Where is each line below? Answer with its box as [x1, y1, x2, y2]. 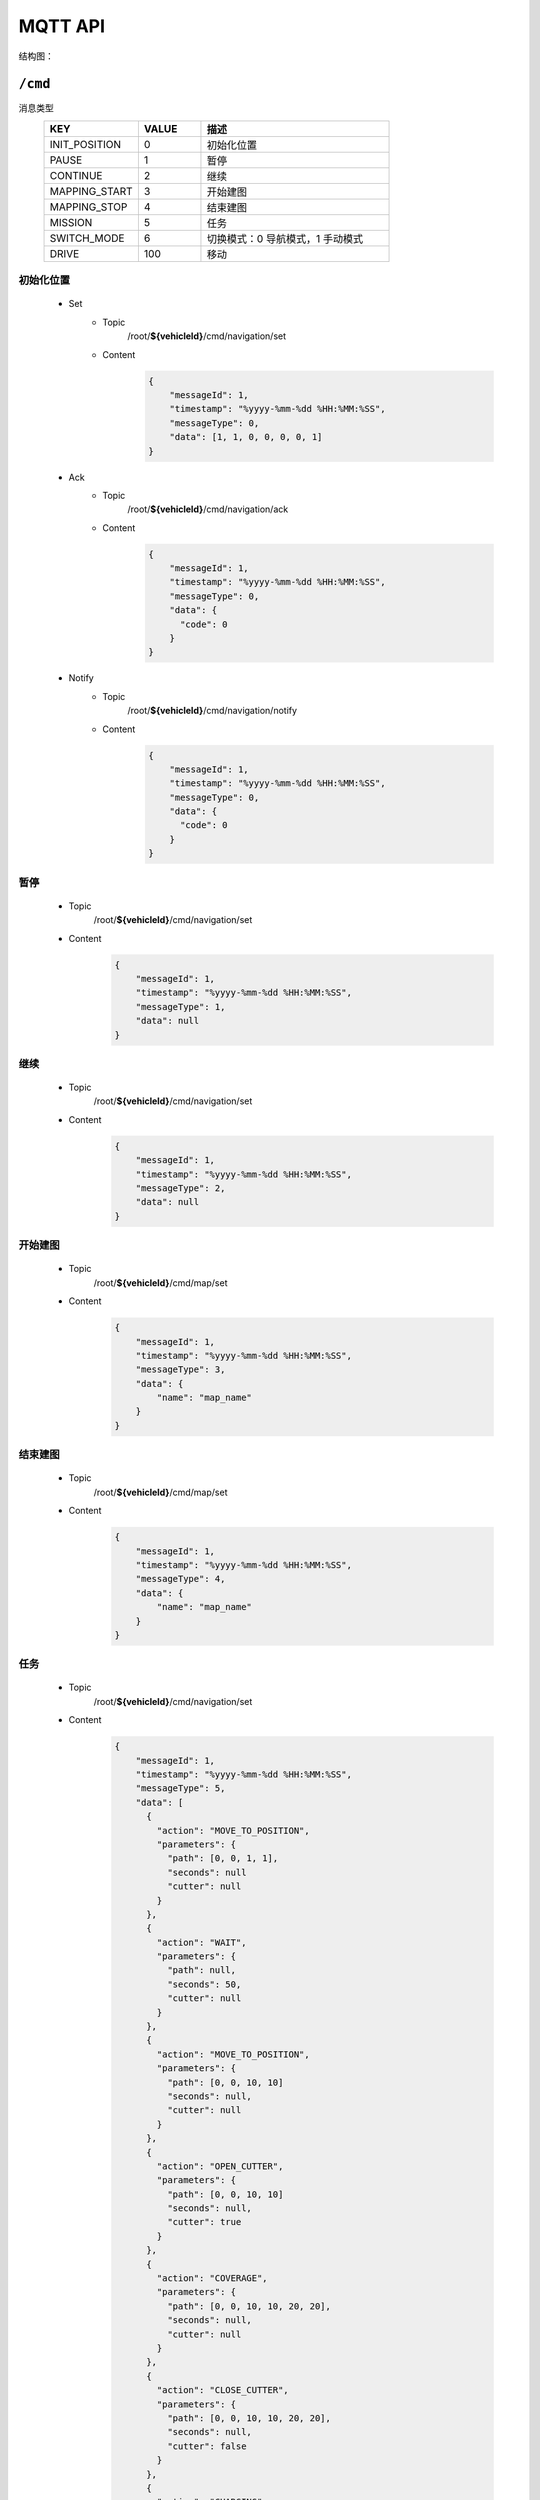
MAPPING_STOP [49, 200, 128, 214]
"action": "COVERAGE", [156, 2273, 269, 2284]
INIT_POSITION [49, 137, 122, 151]
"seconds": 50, [166, 1978, 242, 1990]
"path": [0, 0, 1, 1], [166, 1853, 279, 1864]
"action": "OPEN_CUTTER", [156, 2160, 284, 2172]
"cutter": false [166, 2440, 247, 2452]
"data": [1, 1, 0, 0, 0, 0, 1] [169, 431, 323, 443]
